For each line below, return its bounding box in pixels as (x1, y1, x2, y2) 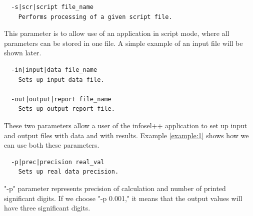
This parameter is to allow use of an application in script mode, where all (4, 28, 229, 38)
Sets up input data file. (18, 76, 104, 83)
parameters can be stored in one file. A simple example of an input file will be (4, 37, 243, 48)
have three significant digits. (4, 203, 90, 213)
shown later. (4, 47, 41, 58)
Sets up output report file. (18, 105, 115, 113)
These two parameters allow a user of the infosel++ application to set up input (4, 120, 247, 130)
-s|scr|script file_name (11, 3, 93, 10)
